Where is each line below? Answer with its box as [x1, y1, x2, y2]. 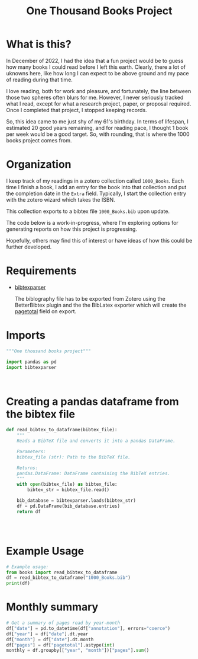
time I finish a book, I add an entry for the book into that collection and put [6, 183, 187, 190]
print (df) [6, 580, 31, 587]
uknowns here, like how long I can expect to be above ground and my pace [6, 69, 189, 77]
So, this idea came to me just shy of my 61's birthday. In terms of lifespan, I [6, 117, 189, 125]
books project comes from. [6, 136, 72, 144]
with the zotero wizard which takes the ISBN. [6, 196, 115, 203]
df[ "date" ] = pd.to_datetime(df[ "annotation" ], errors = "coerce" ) [6, 625, 170, 631]
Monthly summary [6, 600, 99, 614]
